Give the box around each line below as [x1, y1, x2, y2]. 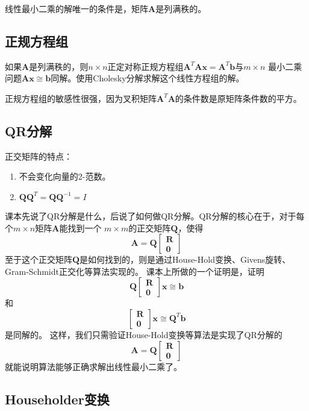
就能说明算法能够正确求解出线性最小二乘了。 [5, 360, 182, 372]
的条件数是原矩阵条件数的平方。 [175, 92, 302, 104]
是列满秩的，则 [29, 60, 89, 72]
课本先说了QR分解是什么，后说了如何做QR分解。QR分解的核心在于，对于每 [5, 209, 305, 222]
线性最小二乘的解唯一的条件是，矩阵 [5, 2, 148, 14]
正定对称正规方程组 [107, 60, 184, 72]
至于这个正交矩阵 [5, 253, 72, 266]
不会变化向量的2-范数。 [19, 170, 111, 183]
